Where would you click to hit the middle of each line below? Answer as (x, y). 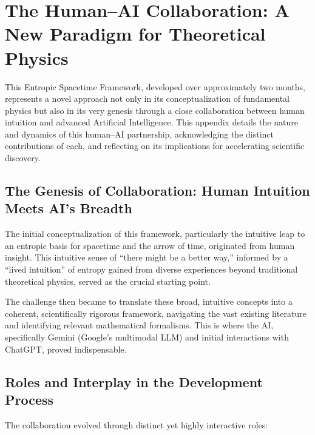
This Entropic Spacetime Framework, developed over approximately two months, (155, 86)
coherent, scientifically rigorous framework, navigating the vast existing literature (156, 313)
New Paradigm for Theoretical (135, 34)
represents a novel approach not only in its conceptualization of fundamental (147, 98)
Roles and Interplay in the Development (134, 381)
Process (29, 399)
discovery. (23, 158)
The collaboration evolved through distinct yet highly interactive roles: (137, 424)
